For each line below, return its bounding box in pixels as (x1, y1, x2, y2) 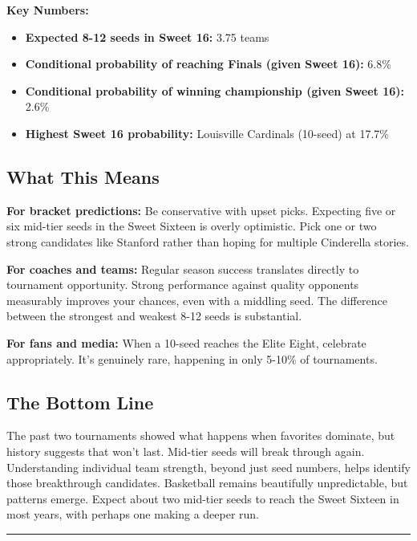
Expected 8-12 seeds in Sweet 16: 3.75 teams (25, 28, 269, 45)
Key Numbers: (6, 2, 89, 18)
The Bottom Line (6, 389, 154, 414)
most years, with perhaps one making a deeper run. (6, 506, 259, 523)
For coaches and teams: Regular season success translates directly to (6, 260, 359, 277)
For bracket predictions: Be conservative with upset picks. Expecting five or (6, 201, 396, 218)
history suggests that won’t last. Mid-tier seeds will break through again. (6, 442, 365, 459)
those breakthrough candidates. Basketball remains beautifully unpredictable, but (6, 474, 408, 491)
